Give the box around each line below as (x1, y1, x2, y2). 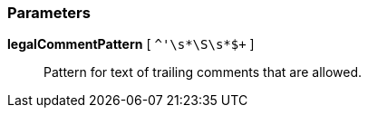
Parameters (7, 4, 91, 22)
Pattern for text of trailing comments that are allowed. (44, 64, 363, 81)
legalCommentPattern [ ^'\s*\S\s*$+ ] (7, 36, 255, 53)
